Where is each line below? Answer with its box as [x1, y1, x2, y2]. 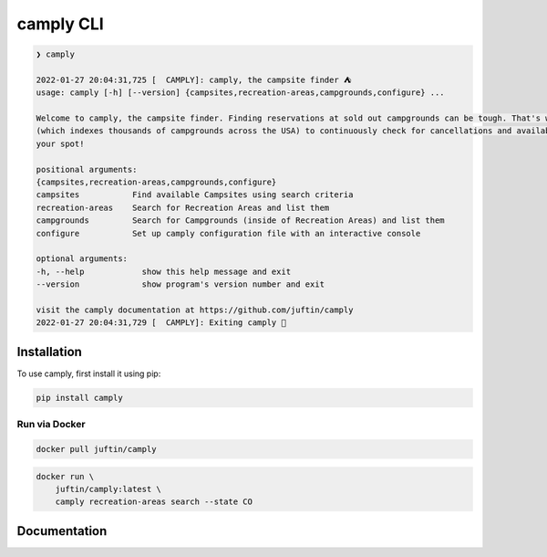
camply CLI [16, 14, 104, 34]
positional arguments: [36, 164, 138, 174]
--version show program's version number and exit [36, 279, 325, 289]
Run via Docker [16, 418, 86, 431]
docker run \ [36, 471, 95, 481]
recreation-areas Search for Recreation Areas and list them [36, 202, 330, 213]
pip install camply [36, 393, 123, 403]
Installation [16, 343, 82, 360]
